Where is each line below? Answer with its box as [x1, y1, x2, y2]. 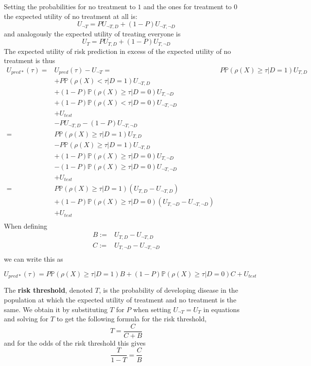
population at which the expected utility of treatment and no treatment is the [4, 295, 237, 305]
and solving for [4, 314, 49, 324]
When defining [4, 220, 48, 231]
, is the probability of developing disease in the [99, 285, 238, 295]
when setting [133, 304, 171, 314]
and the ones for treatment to [143, 1, 232, 11]
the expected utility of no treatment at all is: [4, 11, 138, 21]
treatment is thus [4, 55, 55, 66]
